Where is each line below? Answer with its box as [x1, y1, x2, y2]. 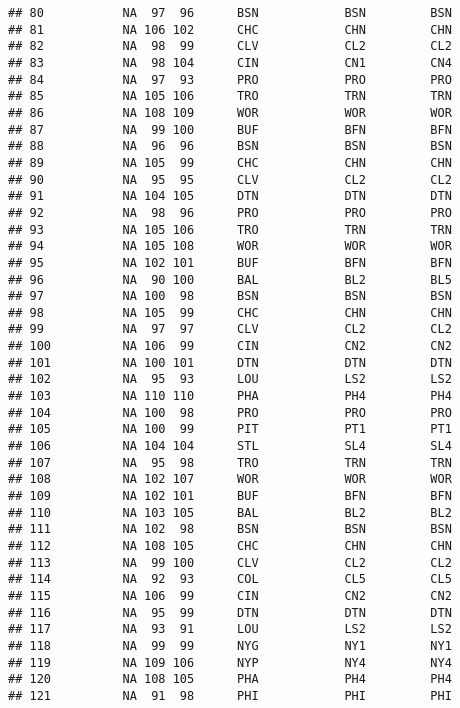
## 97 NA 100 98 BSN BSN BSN [8, 289, 452, 304]
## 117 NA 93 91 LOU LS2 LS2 [8, 622, 452, 637]
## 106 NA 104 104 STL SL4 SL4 [8, 439, 452, 454]
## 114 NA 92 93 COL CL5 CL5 [8, 572, 452, 587]
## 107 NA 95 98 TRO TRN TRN [8, 455, 452, 470]
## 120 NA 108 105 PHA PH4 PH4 [8, 672, 452, 687]
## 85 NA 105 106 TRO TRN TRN [8, 89, 452, 104]
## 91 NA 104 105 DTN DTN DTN [8, 189, 452, 204]
